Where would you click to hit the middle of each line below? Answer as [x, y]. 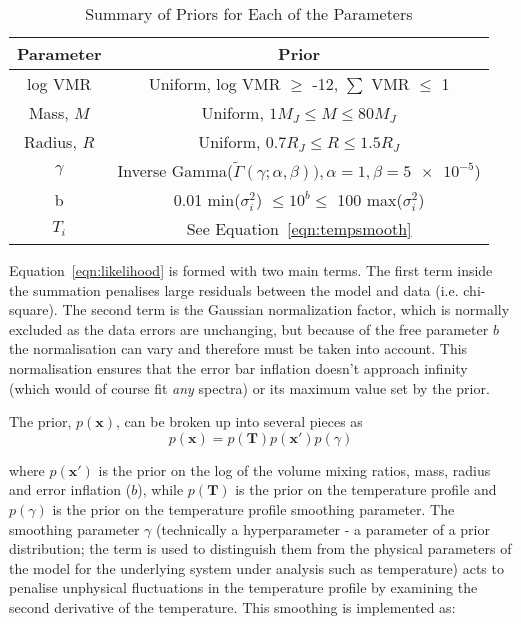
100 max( [370, 199]
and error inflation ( [70, 489]
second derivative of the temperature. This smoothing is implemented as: [232, 606]
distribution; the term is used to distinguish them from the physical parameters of [260, 548]
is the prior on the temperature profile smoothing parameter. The [253, 508]
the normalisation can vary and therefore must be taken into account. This [238, 348]
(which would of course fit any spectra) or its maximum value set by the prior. [249, 387]
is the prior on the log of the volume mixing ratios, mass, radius [294, 469]
